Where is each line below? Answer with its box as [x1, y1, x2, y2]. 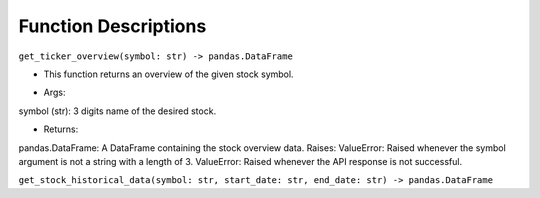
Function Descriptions [18, 15, 207, 37]
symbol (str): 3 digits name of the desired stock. [18, 105, 217, 117]
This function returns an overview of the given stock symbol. [43, 68, 294, 80]
